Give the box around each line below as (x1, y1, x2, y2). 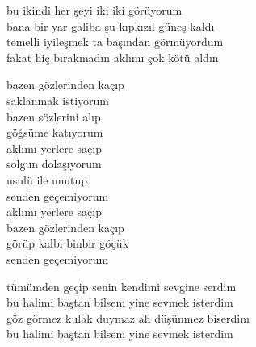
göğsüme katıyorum (6, 124, 103, 141)
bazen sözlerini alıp (6, 108, 101, 125)
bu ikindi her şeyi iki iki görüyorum (6, 2, 183, 18)
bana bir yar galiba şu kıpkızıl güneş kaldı (6, 17, 215, 34)
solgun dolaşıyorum (6, 155, 102, 172)
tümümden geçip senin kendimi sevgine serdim (6, 277, 237, 294)
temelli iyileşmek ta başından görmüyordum (6, 33, 224, 50)
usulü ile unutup (6, 171, 88, 188)
